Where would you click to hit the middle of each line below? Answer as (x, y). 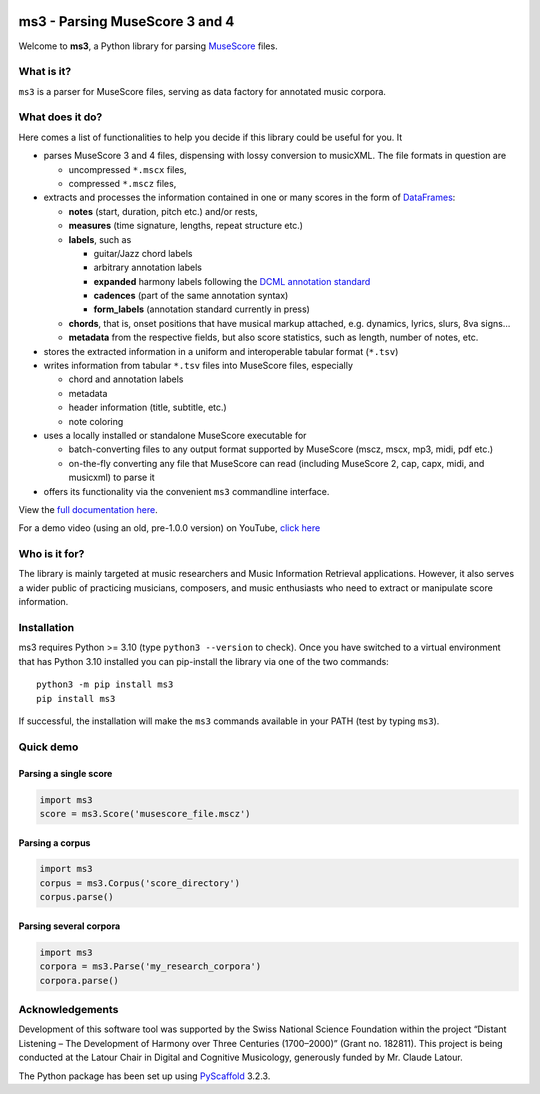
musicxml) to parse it (111, 477)
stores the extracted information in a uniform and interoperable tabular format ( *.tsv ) (221, 351)
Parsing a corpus (54, 842)
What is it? (45, 72)
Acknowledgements (68, 1009)
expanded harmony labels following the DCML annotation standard (232, 281)
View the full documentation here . (88, 509)
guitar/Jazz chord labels (143, 253)
